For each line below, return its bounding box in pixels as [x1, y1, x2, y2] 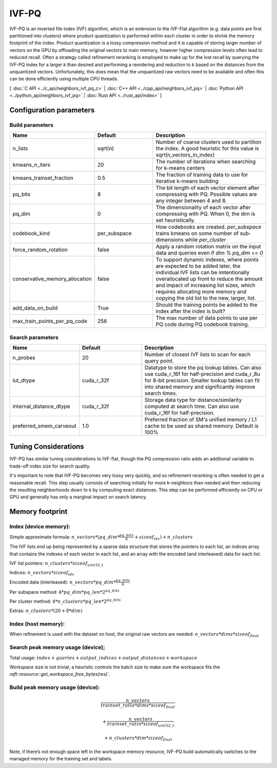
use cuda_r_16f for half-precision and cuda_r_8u [144, 370, 260, 377]
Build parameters [9, 121, 54, 128]
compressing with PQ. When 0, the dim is [155, 210, 255, 217]
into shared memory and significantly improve [144, 383, 255, 390]
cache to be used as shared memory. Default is [144, 422, 259, 429]
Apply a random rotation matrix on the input [155, 243, 261, 250]
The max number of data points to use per [155, 314, 258, 321]
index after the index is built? [155, 308, 226, 315]
